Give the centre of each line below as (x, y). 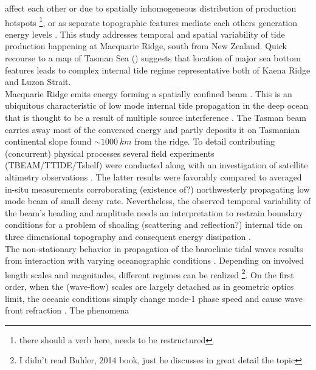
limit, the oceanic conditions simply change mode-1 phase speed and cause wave (154, 298)
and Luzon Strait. (38, 82)
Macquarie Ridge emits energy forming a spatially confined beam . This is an (149, 93)
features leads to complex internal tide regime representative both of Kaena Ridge (158, 70)
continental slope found (48, 141)
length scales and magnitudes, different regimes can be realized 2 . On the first (149, 273)
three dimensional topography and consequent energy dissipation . (128, 236)
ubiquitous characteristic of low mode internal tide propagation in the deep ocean (157, 105)
